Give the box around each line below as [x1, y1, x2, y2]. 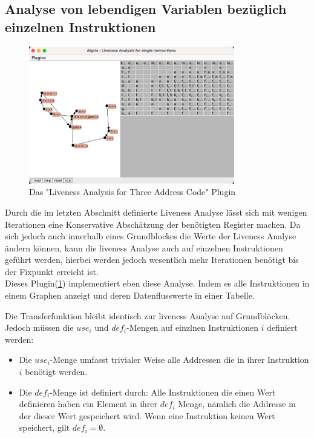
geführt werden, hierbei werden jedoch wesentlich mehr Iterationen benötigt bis [5, 253, 299, 266]
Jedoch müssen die [5, 321, 74, 334]
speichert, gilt [19, 421, 70, 434]
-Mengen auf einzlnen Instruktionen [126, 321, 258, 334]
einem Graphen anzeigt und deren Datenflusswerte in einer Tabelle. [5, 289, 255, 302]
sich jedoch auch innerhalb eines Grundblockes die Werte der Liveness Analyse [5, 230, 296, 242]
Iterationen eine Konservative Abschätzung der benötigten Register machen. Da [5, 217, 301, 230]
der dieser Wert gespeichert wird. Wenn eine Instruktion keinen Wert [19, 409, 275, 422]
